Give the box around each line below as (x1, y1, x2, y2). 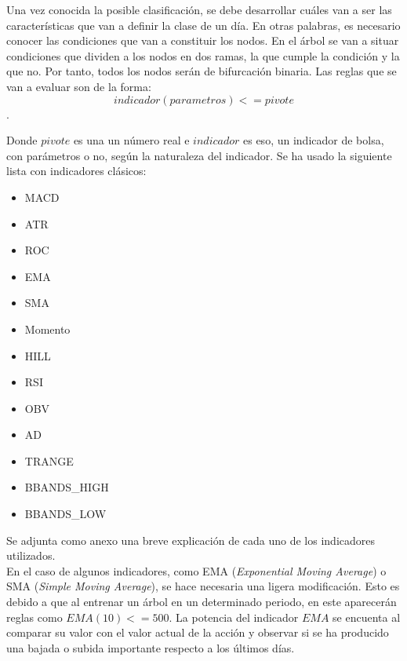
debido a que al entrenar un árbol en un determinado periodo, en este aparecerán (6, 593, 397, 610)
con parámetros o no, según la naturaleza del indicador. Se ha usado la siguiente (6, 147, 392, 163)
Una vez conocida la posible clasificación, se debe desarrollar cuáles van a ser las (6, 2, 392, 17)
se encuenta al (333, 608, 401, 625)
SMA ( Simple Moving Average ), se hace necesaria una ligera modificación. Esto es (6, 578, 400, 594)
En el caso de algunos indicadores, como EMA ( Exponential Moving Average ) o (6, 562, 387, 579)
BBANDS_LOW (24, 506, 107, 522)
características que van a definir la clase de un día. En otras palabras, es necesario (6, 16, 401, 33)
